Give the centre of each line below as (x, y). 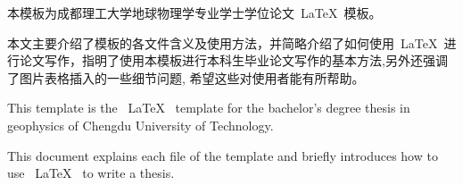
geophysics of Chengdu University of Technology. (141, 125)
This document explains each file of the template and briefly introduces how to (223, 155)
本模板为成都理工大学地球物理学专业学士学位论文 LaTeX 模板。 (194, 13)
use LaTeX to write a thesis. (91, 173)
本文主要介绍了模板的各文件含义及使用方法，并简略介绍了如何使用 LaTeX (223, 42)
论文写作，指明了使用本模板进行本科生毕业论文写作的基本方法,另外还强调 (233, 60)
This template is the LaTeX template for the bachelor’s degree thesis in (209, 108)
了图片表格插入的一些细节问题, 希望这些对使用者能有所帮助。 (186, 77)
